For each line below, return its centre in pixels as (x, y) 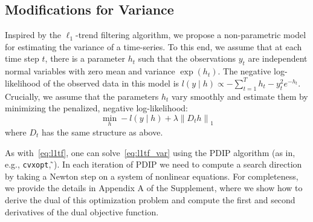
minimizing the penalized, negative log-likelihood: (96, 108)
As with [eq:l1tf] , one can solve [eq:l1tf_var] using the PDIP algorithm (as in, (150, 152)
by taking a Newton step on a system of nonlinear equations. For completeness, (152, 176)
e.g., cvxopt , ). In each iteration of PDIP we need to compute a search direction (153, 164)
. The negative (244, 71)
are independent (278, 58)
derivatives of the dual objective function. (82, 211)
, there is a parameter (85, 58)
